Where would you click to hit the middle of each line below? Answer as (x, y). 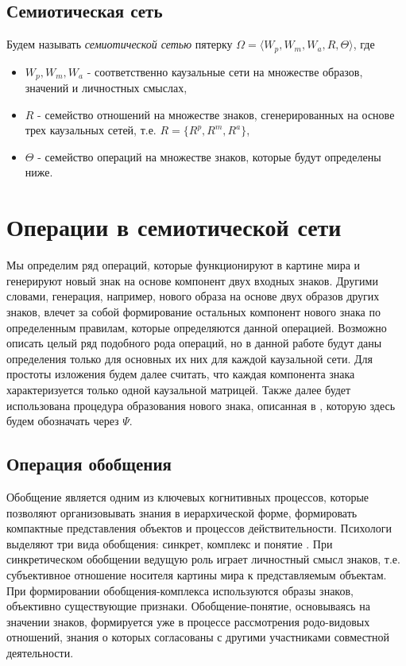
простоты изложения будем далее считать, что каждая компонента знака (181, 374)
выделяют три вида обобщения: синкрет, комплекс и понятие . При (170, 543)
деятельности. (40, 652)
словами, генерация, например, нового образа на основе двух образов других (193, 296)
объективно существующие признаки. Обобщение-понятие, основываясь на (188, 606)
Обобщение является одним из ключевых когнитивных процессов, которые (188, 496)
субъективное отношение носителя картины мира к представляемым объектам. (197, 574)
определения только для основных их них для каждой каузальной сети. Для (189, 358)
